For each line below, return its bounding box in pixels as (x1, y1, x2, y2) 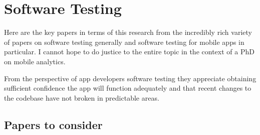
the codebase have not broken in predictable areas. (4, 92, 159, 103)
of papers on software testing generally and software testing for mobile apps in (4, 36, 244, 47)
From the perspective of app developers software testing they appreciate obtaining (4, 73, 256, 83)
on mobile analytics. (4, 56, 66, 66)
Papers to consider (4, 117, 103, 132)
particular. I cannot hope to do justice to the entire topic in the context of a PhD (4, 46, 254, 57)
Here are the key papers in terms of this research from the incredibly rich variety (4, 27, 252, 37)
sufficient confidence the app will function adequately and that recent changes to (4, 83, 251, 93)
